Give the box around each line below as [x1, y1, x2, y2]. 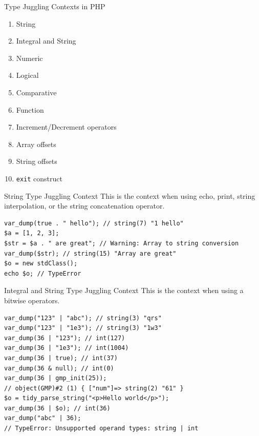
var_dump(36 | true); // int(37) [4, 354, 118, 362]
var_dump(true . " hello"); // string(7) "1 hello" [4, 219, 184, 227]
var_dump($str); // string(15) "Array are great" [4, 250, 177, 257]
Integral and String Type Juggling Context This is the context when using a [4, 285, 244, 296]
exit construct [16, 173, 62, 183]
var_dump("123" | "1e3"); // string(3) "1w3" [4, 324, 162, 332]
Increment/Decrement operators [16, 121, 117, 132]
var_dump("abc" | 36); [4, 414, 81, 422]
